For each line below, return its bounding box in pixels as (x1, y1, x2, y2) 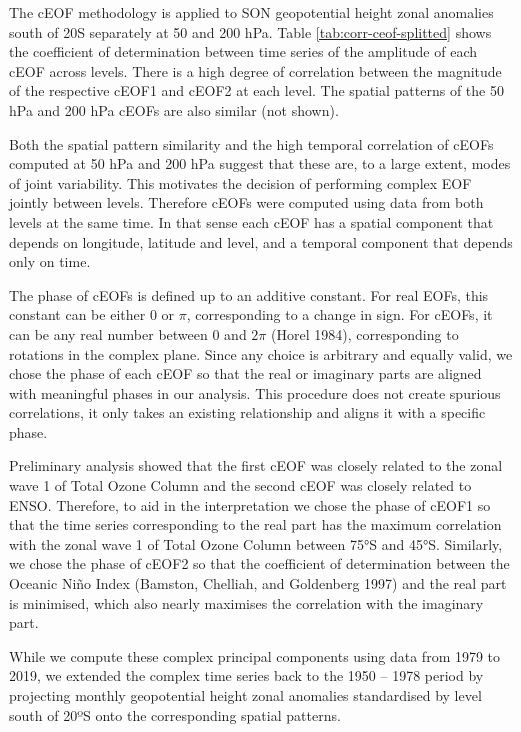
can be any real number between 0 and (9, 323, 247, 344)
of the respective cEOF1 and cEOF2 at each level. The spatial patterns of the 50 (9, 80, 504, 101)
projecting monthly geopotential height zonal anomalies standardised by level (9, 685, 482, 705)
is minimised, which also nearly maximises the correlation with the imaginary (9, 592, 484, 613)
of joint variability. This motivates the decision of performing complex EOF (9, 172, 472, 193)
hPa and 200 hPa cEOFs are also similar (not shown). (9, 99, 339, 120)
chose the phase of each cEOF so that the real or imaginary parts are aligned (9, 363, 482, 384)
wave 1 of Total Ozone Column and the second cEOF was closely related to (9, 475, 472, 496)
